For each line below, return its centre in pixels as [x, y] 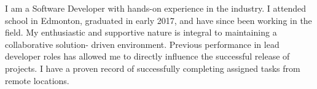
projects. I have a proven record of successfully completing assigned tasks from [153, 68]
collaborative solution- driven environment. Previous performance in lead [142, 44]
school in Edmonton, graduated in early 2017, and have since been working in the [158, 20]
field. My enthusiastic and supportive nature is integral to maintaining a [141, 32]
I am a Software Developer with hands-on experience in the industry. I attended [156, 8]
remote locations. [37, 80]
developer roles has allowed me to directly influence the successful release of [147, 56]
